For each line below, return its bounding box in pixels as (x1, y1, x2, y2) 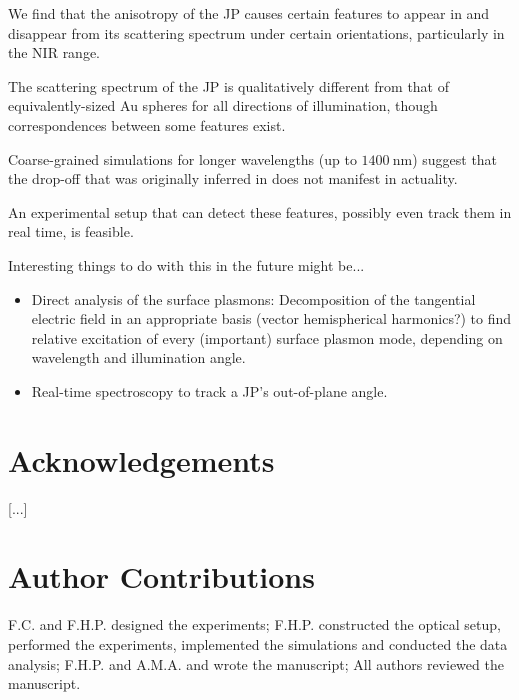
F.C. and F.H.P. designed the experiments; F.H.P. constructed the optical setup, (8, 614, 501, 635)
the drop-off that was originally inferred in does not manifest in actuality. (8, 168, 458, 189)
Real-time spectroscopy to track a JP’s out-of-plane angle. (31, 380, 388, 401)
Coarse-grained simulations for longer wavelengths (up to (8, 148, 357, 169)
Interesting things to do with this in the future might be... (8, 254, 365, 275)
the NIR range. (8, 42, 101, 63)
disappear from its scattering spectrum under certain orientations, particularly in (8, 22, 505, 43)
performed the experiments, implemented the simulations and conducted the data (8, 633, 508, 654)
